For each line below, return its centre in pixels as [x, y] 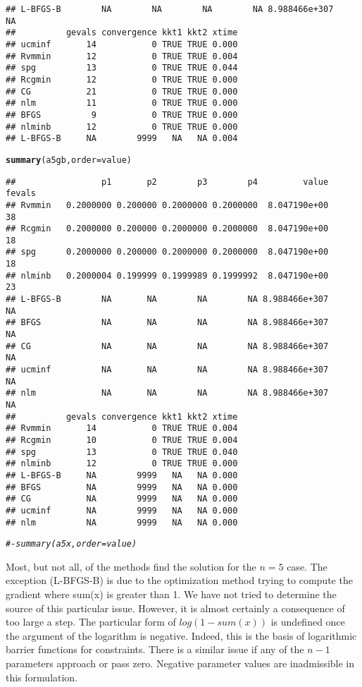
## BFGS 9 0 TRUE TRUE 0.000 [122, 115]
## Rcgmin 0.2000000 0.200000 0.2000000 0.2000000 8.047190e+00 [167, 229]
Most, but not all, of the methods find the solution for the [131, 566]
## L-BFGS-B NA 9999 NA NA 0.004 [122, 139]
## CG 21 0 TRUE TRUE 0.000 [122, 91]
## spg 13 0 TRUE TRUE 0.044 [122, 68]
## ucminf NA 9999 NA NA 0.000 [122, 510]
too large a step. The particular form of [91, 622]
